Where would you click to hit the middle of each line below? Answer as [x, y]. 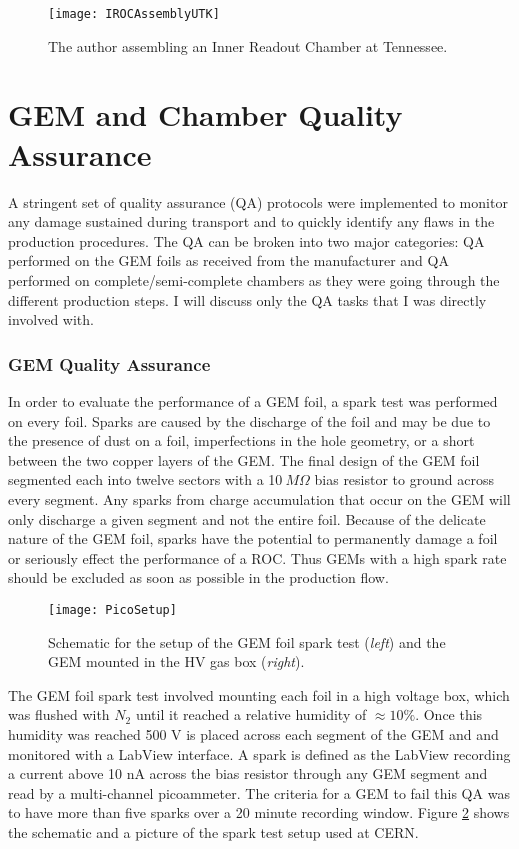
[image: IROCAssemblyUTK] [134, 14]
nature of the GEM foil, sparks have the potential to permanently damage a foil [253, 538]
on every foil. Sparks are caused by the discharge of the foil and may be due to [249, 420]
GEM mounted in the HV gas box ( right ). [176, 661]
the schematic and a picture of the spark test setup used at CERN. [213, 831]
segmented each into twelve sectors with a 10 [145, 479]
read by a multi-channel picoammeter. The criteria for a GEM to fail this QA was [259, 792]
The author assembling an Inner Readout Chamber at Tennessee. [248, 45]
